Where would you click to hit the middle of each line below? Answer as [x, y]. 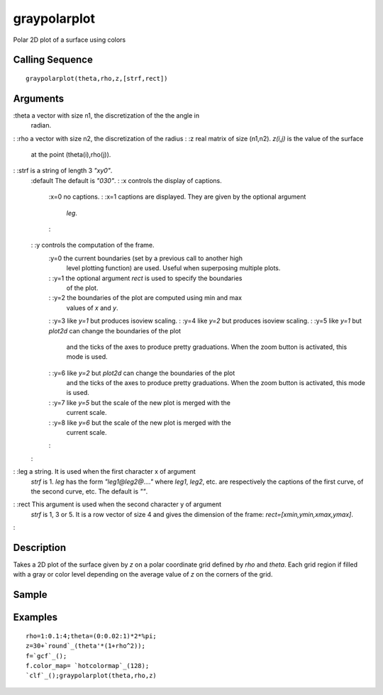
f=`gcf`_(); [46, 656]
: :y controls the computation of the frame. [93, 245]
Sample [30, 595]
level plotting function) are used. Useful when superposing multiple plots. [173, 268]
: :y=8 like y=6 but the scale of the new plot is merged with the [140, 423]
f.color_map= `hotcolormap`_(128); [88, 666]
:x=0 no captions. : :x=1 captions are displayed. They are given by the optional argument [177, 197]
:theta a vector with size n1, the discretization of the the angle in [106, 115]
